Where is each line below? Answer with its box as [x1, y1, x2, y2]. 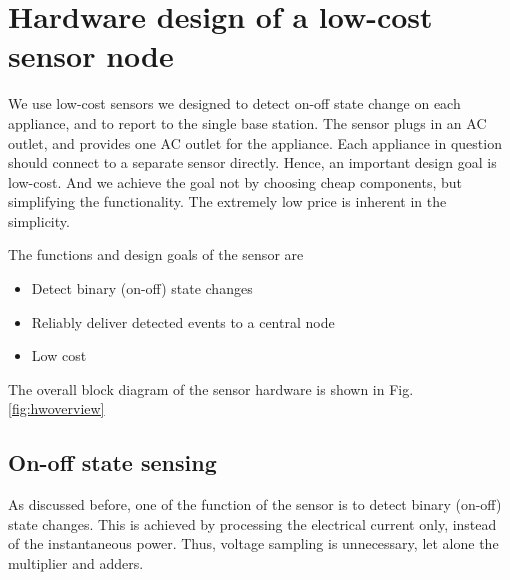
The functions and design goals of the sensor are [8, 244, 304, 265]
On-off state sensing [8, 447, 217, 478]
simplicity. [8, 210, 70, 231]
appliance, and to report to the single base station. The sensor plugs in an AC [8, 112, 487, 133]
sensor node [8, 35, 174, 76]
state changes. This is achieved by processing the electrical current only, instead [8, 513, 497, 534]
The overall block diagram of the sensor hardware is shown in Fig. [8, 378, 414, 399]
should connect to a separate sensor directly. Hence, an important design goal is [8, 152, 497, 173]
